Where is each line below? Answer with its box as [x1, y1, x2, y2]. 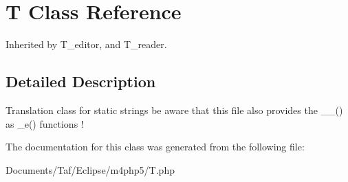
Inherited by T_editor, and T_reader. [6, 37, 167, 52]
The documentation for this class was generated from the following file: [6, 139, 305, 154]
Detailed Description [6, 71, 156, 92]
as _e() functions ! [6, 116, 84, 130]
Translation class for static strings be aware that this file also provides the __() [6, 102, 343, 117]
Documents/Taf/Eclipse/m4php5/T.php [6, 162, 175, 177]
